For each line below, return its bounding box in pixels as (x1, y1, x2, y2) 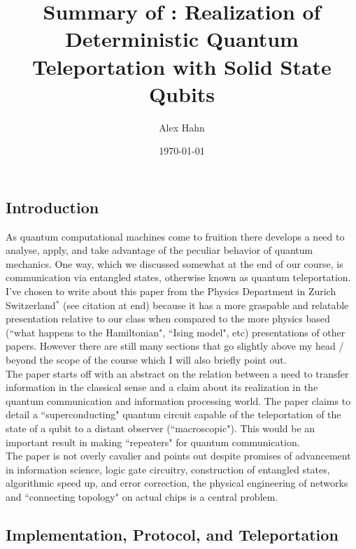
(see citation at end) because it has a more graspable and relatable (62, 297, 349, 312)
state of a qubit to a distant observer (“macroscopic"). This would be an (6, 421, 315, 435)
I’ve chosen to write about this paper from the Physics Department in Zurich (6, 284, 336, 299)
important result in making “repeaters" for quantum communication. (6, 434, 300, 449)
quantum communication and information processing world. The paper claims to (6, 393, 351, 408)
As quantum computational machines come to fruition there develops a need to (6, 229, 345, 243)
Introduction (6, 196, 99, 218)
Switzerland (6, 297, 56, 312)
